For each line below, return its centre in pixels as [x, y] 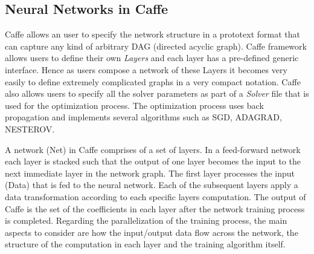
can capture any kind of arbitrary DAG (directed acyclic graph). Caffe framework [156, 46]
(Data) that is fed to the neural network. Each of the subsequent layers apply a [152, 185]
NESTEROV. [30, 129]
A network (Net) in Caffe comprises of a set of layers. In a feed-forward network [153, 149]
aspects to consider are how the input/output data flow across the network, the [152, 232]
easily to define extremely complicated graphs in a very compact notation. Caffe [153, 81]
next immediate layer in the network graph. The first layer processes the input [150, 173]
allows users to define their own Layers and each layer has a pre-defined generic [152, 58]
